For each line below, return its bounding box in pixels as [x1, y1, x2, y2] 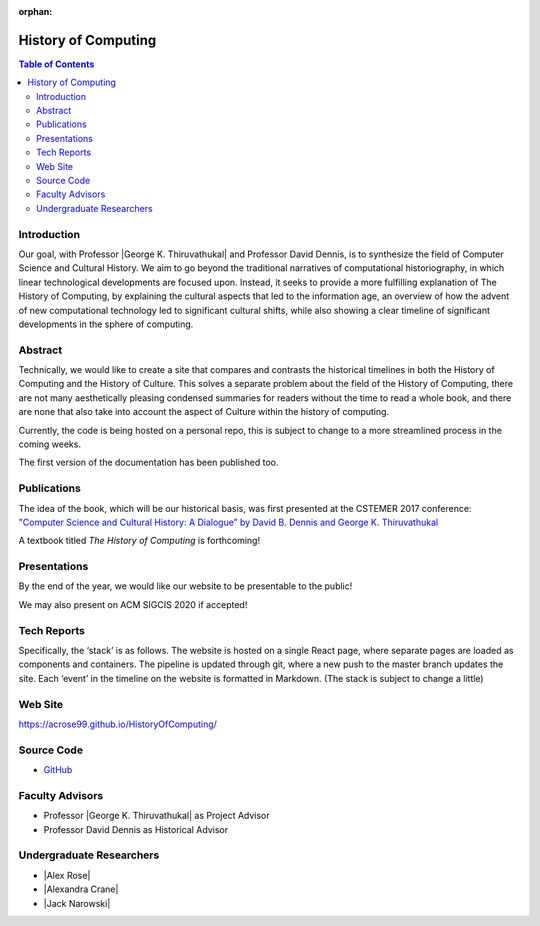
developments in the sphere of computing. [18, 318, 194, 330]
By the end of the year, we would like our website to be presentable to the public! [18, 580, 353, 592]
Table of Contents [18, 58, 95, 70]
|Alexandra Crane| [43, 883, 119, 895]
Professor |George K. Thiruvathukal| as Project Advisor [43, 810, 270, 822]
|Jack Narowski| [43, 897, 111, 909]
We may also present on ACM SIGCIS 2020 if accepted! [18, 598, 248, 610]
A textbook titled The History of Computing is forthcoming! [18, 535, 260, 547]
